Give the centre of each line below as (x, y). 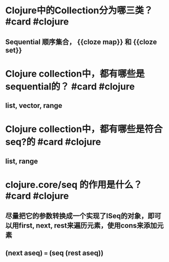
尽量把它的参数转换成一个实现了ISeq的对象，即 (80, 216)
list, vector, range (34, 106)
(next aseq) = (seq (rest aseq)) (55, 253)
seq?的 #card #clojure (53, 142)
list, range (22, 161)
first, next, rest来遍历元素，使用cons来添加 (88, 226)
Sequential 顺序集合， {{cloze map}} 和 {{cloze (81, 42)
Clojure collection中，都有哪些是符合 (84, 129)
